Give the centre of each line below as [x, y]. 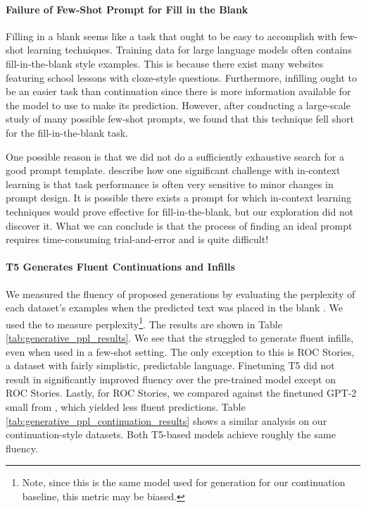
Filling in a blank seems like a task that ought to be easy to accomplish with [171, 36]
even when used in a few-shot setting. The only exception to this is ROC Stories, [180, 351]
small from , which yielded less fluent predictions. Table [126, 406]
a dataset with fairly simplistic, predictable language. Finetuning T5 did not [170, 365]
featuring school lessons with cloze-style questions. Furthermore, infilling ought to [182, 77]
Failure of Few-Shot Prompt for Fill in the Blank [127, 9]
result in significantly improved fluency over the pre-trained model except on [171, 379]
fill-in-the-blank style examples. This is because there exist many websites [165, 63]
